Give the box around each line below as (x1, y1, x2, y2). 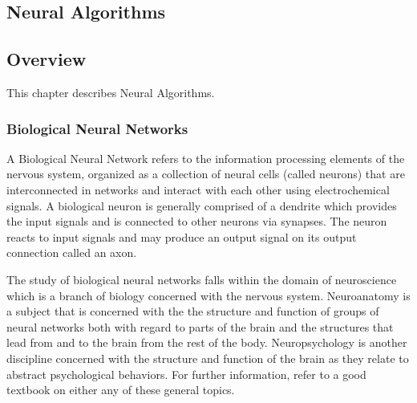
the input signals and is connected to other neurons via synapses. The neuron (6, 213, 387, 230)
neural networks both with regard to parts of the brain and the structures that (6, 318, 394, 335)
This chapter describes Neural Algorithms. (6, 83, 215, 100)
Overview (6, 47, 87, 71)
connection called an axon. (6, 244, 137, 261)
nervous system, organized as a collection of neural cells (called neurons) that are (6, 165, 405, 182)
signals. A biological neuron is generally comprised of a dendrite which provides (6, 197, 397, 214)
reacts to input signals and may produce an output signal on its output (6, 228, 357, 245)
